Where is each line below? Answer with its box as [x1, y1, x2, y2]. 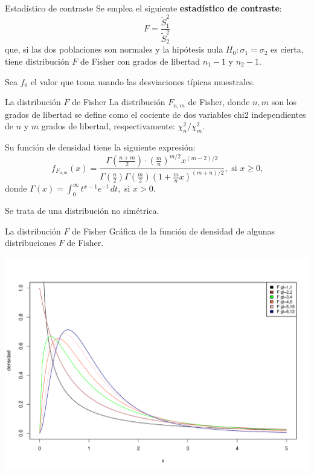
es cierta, [271, 43, 304, 56]
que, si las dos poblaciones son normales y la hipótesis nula [5, 43, 223, 56]
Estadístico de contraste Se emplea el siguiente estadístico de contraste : [5, 2, 282, 14]
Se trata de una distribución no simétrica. [5, 204, 159, 217]
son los [271, 95, 297, 108]
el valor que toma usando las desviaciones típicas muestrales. [30, 75, 255, 88]
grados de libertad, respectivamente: [41, 120, 175, 132]
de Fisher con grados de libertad [80, 54, 200, 67]
